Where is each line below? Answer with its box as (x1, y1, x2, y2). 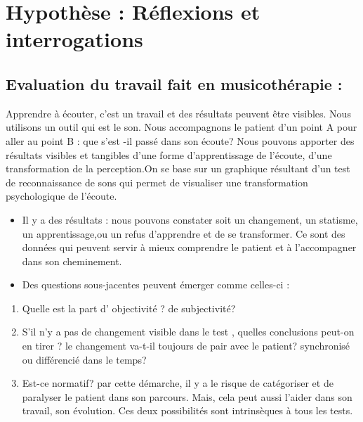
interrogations (6, 25, 143, 53)
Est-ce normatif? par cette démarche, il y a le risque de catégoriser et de (22, 376, 334, 390)
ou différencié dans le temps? (22, 352, 147, 366)
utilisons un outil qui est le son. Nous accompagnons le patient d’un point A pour (6, 120, 357, 134)
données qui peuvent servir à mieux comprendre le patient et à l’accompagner (22, 240, 357, 255)
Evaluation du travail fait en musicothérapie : (6, 72, 343, 94)
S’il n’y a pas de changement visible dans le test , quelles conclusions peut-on (22, 324, 355, 339)
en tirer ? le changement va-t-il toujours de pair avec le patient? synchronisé (22, 338, 350, 353)
